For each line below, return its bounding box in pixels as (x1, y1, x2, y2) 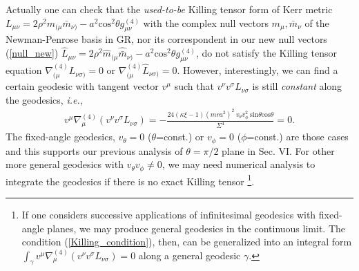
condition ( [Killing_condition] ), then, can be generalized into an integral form (21, 234, 352, 249)
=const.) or (156, 129, 204, 144)
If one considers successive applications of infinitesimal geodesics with (21, 207, 316, 221)
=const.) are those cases (246, 129, 349, 144)
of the (304, 15, 329, 30)
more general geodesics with (6, 157, 124, 171)
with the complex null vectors (143, 15, 269, 30)
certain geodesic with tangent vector (6, 79, 159, 93)
